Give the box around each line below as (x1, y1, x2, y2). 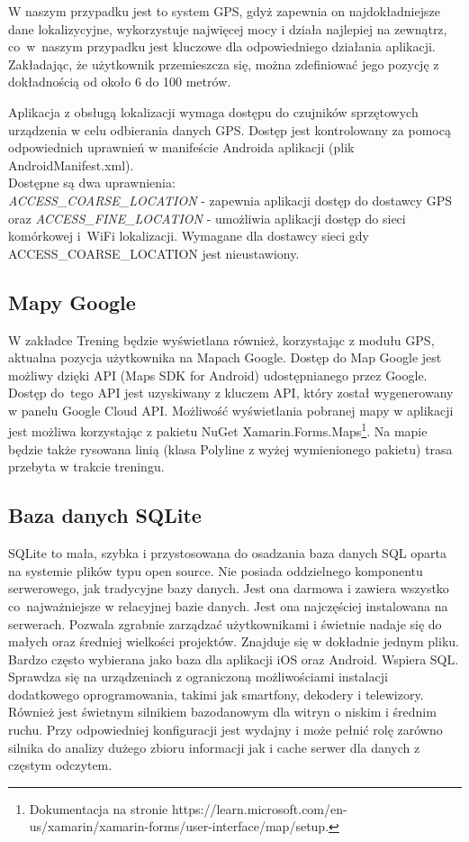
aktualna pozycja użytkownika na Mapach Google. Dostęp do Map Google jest (8, 348, 442, 367)
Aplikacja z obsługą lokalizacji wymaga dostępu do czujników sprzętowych (8, 102, 419, 121)
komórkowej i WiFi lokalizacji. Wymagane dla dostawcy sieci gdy (8, 226, 369, 245)
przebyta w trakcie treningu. (8, 457, 165, 476)
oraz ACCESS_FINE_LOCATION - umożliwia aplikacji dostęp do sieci (8, 208, 406, 227)
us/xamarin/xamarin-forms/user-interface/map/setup (29, 817, 326, 836)
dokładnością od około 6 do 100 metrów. (8, 72, 231, 91)
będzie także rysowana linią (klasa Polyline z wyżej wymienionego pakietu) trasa (8, 439, 453, 458)
